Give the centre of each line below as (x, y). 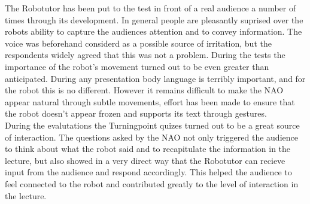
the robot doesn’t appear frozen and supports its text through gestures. (136, 113)
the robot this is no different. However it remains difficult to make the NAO (144, 90)
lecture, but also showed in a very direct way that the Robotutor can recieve (145, 160)
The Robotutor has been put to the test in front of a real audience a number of (151, 8)
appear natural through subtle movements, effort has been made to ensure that (150, 101)
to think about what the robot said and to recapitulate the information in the (148, 149)
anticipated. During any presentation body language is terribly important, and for (155, 78)
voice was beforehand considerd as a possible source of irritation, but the (138, 43)
